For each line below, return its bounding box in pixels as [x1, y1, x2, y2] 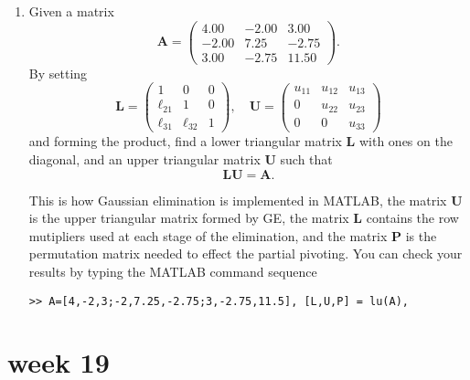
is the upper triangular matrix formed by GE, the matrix [28, 208, 349, 227]
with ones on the [358, 132, 453, 151]
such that [280, 150, 333, 168]
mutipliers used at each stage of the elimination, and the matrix [28, 226, 388, 245]
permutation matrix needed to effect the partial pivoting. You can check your [28, 244, 463, 263]
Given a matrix [28, 2, 114, 20]
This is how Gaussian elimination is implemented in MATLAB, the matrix [28, 190, 447, 209]
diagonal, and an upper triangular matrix [28, 150, 261, 168]
